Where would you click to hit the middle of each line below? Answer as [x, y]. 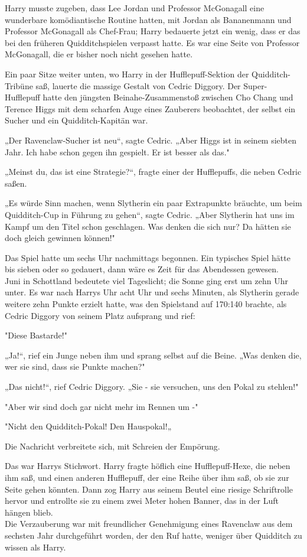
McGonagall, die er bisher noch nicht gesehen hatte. [99, 54]
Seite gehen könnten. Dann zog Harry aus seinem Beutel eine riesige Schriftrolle [149, 489]
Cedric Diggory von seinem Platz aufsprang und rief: [100, 315]
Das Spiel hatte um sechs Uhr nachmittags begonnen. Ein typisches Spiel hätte [148, 257]
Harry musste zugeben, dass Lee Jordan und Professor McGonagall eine [135, 8]
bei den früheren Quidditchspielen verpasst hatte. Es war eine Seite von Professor [152, 42]
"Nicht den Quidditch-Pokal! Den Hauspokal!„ [88, 426]
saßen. [16, 183]
